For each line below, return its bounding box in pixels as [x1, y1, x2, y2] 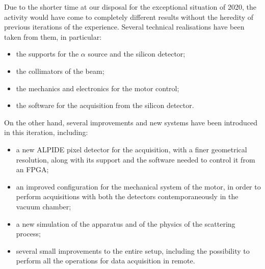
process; [16, 228, 41, 239]
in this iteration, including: [4, 127, 88, 138]
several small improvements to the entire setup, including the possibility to [16, 245, 250, 256]
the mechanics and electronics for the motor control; [16, 83, 179, 93]
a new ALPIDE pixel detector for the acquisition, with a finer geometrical [16, 144, 247, 154]
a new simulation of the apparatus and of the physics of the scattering [16, 218, 235, 229]
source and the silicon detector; [88, 48, 185, 59]
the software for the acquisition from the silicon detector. [16, 100, 194, 111]
